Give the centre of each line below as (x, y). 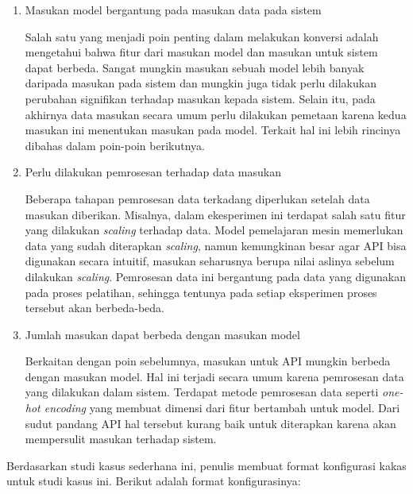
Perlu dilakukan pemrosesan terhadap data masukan (153, 172)
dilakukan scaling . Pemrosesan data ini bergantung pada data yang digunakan (215, 276)
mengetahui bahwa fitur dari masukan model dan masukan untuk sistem (201, 52)
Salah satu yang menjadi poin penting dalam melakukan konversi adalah (202, 36)
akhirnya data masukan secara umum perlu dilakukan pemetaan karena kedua (216, 114)
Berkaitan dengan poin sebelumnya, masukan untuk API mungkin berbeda (208, 361)
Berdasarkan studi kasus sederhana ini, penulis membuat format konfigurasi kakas (206, 465)
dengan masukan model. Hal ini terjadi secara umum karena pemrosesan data (214, 376)
